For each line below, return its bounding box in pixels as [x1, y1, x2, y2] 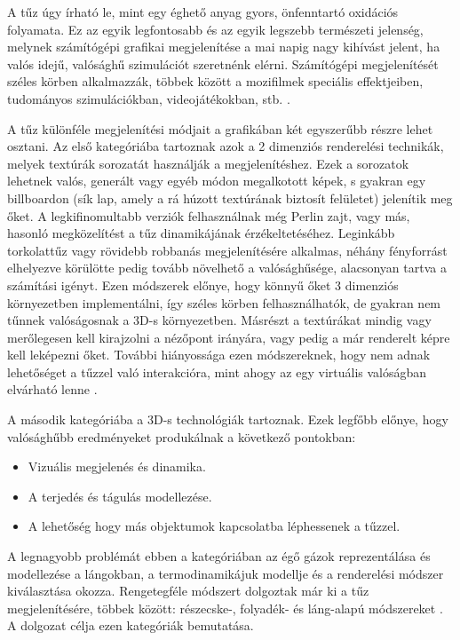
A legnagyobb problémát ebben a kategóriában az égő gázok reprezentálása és [7, 547, 431, 565]
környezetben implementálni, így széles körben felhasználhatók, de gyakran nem [7, 293, 441, 312]
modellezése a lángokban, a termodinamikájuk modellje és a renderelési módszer [7, 564, 444, 582]
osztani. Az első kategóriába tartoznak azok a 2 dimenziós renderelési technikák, [7, 137, 444, 155]
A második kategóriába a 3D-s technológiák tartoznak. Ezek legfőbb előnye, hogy [7, 410, 448, 429]
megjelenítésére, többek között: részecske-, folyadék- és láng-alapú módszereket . [7, 598, 443, 617]
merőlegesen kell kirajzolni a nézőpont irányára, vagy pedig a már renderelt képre [7, 328, 450, 346]
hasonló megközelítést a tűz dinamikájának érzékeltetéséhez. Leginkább [7, 224, 395, 242]
